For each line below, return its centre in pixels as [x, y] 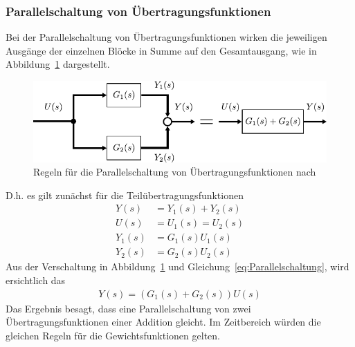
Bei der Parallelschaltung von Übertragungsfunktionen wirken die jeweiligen [166, 37]
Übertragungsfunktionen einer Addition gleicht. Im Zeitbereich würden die [163, 322]
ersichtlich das [36, 280]
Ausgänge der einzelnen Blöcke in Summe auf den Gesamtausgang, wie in [161, 50]
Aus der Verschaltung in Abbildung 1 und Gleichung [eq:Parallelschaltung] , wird [177, 266]
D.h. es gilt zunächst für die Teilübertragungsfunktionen [125, 195]
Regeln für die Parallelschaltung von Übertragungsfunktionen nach [175, 172]
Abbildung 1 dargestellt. [58, 64]
